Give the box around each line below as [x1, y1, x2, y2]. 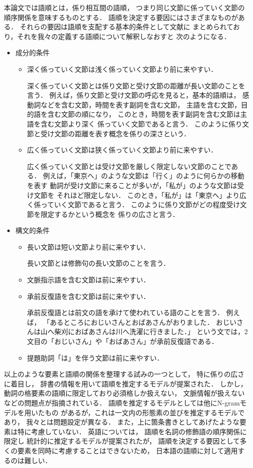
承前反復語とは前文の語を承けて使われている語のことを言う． [27, 307, 224, 318]
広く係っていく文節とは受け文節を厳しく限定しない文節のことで [27, 161, 232, 171]
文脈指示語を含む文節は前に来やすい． [27, 275, 150, 285]
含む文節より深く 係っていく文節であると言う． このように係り [40, 118, 242, 128]
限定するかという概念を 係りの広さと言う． [40, 209, 179, 219]
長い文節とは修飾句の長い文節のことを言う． [27, 258, 170, 268]
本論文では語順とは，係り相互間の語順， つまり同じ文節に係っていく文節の [4, 2, 245, 12]
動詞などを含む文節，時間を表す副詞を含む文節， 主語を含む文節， [27, 99, 241, 109]
